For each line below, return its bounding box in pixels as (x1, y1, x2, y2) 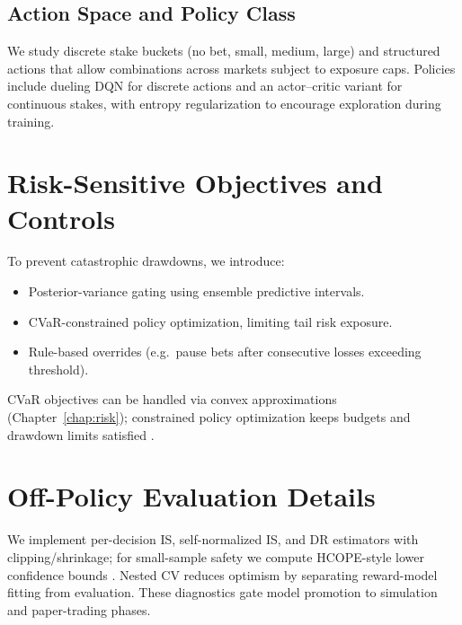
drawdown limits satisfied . (7, 425, 155, 444)
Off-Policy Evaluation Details (7, 478, 376, 515)
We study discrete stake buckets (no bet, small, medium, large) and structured (7, 41, 440, 60)
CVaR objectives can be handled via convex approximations (7, 390, 337, 409)
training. (7, 111, 55, 130)
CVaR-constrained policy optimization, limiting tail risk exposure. (28, 312, 393, 330)
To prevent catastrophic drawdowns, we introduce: (7, 251, 285, 270)
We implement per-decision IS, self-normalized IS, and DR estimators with (7, 530, 419, 549)
